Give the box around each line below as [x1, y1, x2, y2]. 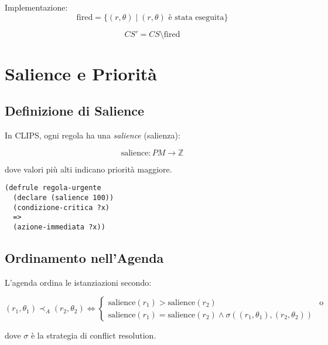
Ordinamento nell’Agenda [5, 249, 164, 267]
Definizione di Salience [5, 102, 145, 120]
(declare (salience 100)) [13, 194, 114, 202]
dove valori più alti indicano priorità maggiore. [5, 163, 172, 175]
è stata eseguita [168, 13, 224, 22]
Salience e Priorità [5, 61, 158, 85]
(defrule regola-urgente [5, 184, 101, 192]
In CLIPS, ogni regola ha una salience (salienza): [5, 129, 180, 141]
